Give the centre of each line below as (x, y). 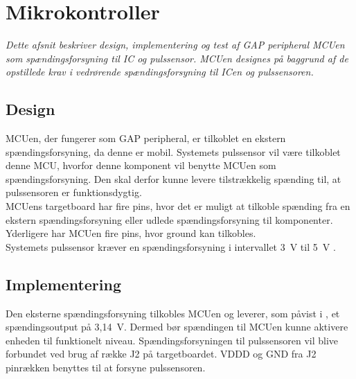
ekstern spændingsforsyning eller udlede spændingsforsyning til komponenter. (169, 219)
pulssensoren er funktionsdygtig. (74, 192)
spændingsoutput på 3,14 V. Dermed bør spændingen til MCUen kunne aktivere (177, 327)
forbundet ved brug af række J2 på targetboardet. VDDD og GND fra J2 (161, 354)
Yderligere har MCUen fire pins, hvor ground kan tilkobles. (131, 233)
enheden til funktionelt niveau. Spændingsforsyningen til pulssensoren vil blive (172, 340)
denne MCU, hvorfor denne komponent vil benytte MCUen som (141, 165)
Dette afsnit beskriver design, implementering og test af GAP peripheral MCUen (175, 45)
